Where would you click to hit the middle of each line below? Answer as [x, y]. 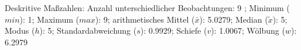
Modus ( [20, 31]
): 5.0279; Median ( [234, 19]
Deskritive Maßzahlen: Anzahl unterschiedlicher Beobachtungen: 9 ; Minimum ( [147, 8]
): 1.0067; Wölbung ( [248, 31]
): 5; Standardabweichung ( [88, 31]
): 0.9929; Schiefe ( [174, 31]
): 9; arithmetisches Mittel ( [145, 19]
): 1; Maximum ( [49, 19]
